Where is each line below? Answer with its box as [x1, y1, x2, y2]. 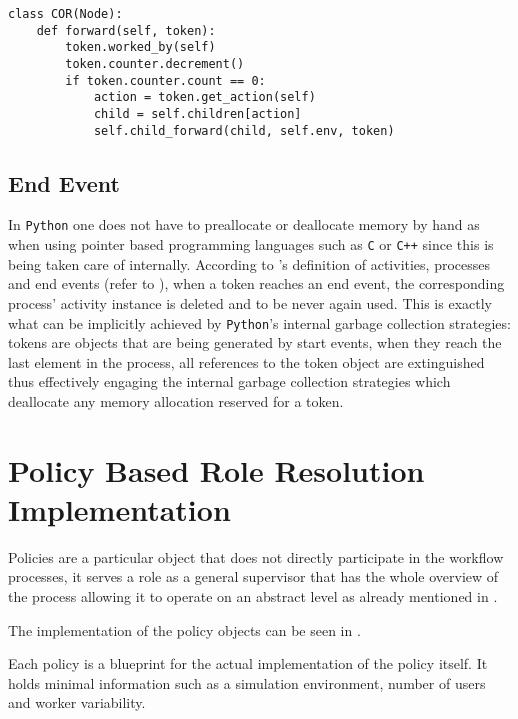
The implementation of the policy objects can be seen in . [8, 619, 361, 640]
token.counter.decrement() [65, 56, 245, 71]
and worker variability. [8, 692, 146, 713]
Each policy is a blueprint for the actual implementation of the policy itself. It [8, 653, 488, 674]
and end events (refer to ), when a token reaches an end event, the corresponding [8, 273, 505, 294]
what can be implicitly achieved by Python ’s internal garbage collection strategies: [8, 312, 511, 333]
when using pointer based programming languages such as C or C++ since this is [8, 234, 494, 255]
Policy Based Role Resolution [8, 449, 425, 490]
